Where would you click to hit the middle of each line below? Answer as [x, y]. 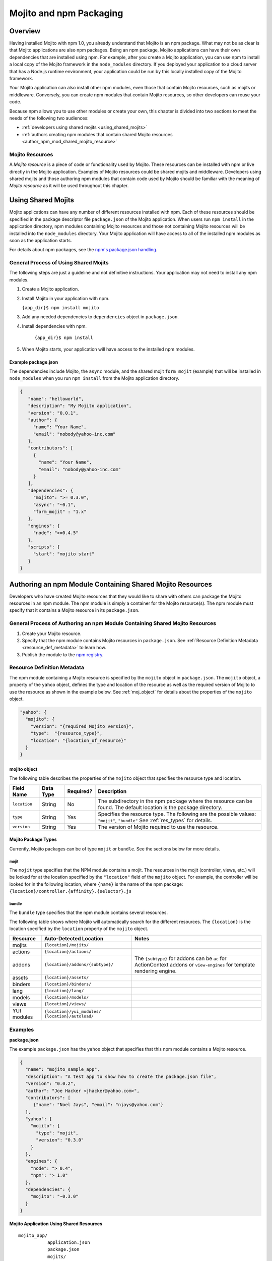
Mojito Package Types [33, 839]
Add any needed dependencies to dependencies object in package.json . [100, 317]
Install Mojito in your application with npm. [66, 298]
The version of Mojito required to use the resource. [158, 827]
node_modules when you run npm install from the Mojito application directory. [94, 378]
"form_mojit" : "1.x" [60, 511]
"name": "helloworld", [56, 399]
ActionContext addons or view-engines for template [195, 964]
